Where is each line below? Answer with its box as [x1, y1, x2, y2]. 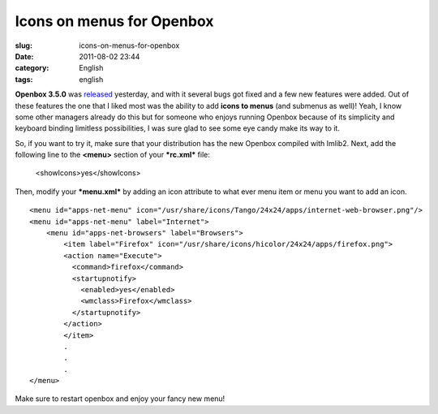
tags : [15, 74, 33, 84]
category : [15, 63, 49, 73]
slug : [15, 41, 32, 50]
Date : [15, 51, 34, 61]
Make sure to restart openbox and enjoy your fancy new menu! [15, 394, 225, 403]
